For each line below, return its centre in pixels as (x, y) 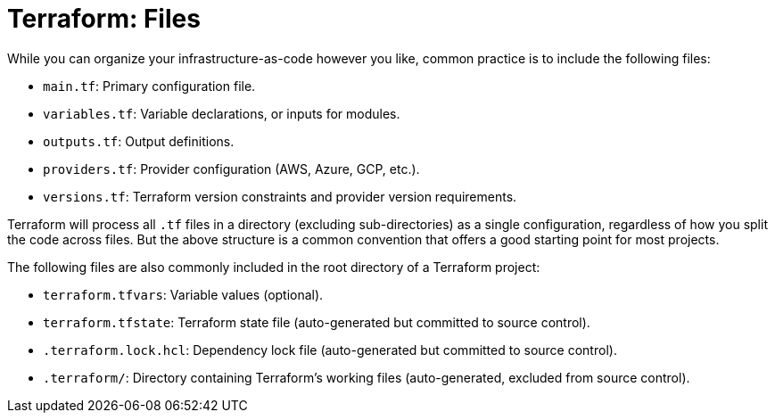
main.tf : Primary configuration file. (149, 86)
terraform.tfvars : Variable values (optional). (183, 294)
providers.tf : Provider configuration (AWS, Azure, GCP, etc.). (231, 169)
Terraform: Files (104, 19)
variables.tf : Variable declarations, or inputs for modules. (222, 113)
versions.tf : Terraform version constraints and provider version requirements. (280, 196)
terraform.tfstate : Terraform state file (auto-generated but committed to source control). (317, 322)
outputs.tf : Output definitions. (139, 141)
